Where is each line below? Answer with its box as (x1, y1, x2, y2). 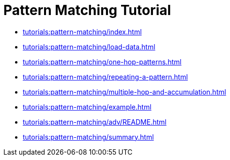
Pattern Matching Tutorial (3, 2, 171, 18)
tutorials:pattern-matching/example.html (23, 102, 152, 111)
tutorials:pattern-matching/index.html (23, 27, 142, 36)
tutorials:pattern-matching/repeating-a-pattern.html (23, 72, 188, 81)
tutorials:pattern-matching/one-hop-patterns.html (23, 57, 182, 66)
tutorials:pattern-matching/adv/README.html (23, 117, 167, 126)
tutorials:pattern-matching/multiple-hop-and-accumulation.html (23, 87, 226, 96)
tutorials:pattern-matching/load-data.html (23, 42, 155, 51)
